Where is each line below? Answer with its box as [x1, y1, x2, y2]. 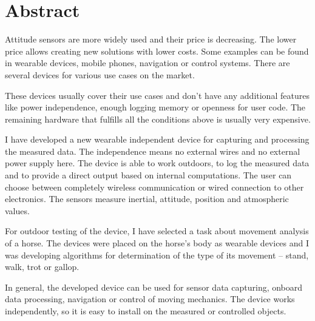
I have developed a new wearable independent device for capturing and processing [5, 133, 310, 146]
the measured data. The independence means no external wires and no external [5, 144, 300, 157]
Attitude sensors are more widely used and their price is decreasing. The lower [5, 33, 297, 46]
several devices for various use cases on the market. [5, 68, 195, 81]
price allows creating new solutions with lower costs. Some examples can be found [5, 44, 309, 57]
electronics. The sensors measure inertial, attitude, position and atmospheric [5, 192, 289, 205]
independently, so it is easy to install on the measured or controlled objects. [5, 305, 286, 317]
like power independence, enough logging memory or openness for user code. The [5, 101, 306, 113]
